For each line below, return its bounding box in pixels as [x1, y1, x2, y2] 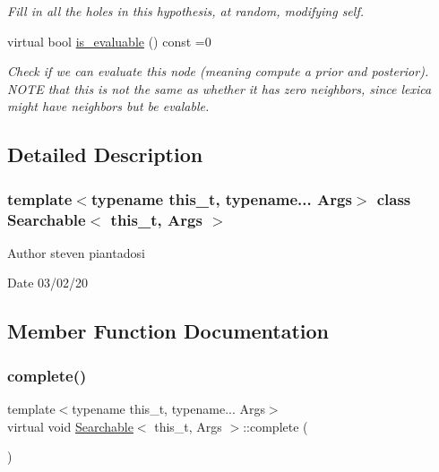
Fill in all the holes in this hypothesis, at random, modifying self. [7, 2, 364, 20]
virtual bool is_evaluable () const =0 [7, 31, 211, 50]
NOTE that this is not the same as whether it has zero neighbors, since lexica [7, 79, 432, 98]
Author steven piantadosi [7, 243, 145, 262]
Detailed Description [7, 141, 203, 168]
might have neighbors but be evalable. [7, 97, 210, 116]
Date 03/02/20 [7, 273, 89, 292]
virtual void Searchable [7, 416, 133, 435]
